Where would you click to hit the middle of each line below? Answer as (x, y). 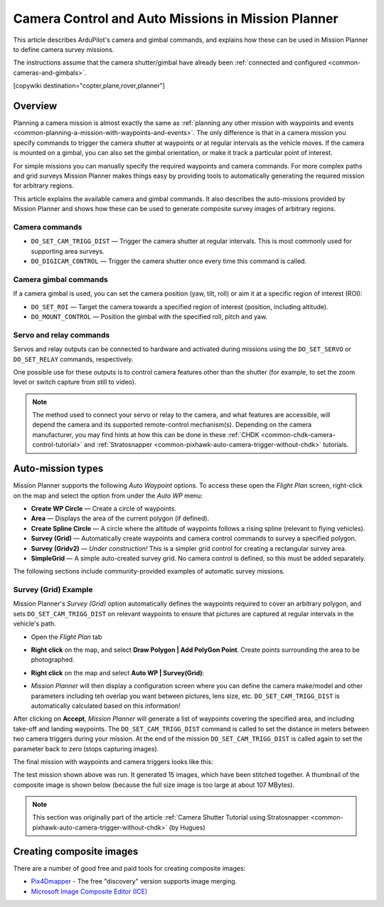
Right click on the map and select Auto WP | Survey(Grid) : (118, 672)
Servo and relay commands (62, 335)
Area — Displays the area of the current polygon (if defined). (120, 518)
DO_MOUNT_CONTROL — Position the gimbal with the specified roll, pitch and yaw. (149, 316)
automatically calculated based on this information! (106, 705)
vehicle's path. (34, 624)
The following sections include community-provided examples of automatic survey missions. (149, 571)
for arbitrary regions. (43, 186)
